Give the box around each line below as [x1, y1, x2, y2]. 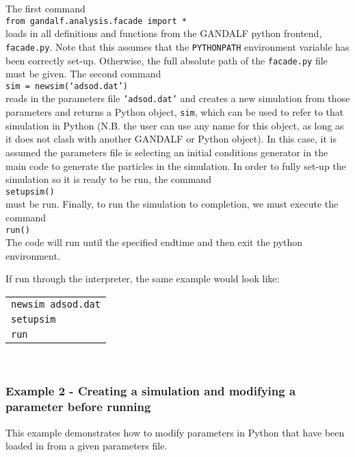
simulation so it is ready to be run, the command [5, 172, 211, 186]
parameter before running [5, 398, 151, 415]
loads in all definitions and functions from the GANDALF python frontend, [5, 26, 322, 40]
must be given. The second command [5, 66, 161, 81]
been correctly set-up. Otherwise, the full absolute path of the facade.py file [5, 53, 328, 67]
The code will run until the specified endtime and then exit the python [5, 235, 303, 249]
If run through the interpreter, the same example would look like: [5, 271, 280, 286]
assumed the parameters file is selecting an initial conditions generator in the [5, 145, 328, 159]
